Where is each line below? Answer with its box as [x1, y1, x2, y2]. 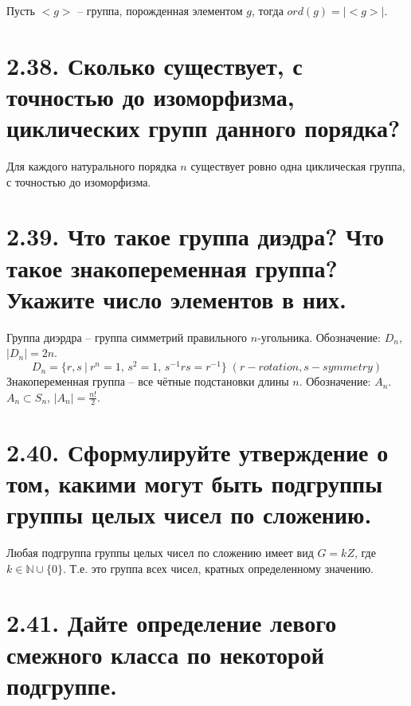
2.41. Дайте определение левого [6, 606, 337, 639]
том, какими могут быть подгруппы [6, 466, 383, 499]
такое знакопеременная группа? [6, 251, 338, 284]
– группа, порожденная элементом [77, 2, 243, 18]
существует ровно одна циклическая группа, [190, 158, 405, 175]
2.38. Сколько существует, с [6, 49, 303, 81]
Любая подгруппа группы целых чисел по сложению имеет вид [6, 543, 314, 560]
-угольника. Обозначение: [257, 328, 381, 345]
